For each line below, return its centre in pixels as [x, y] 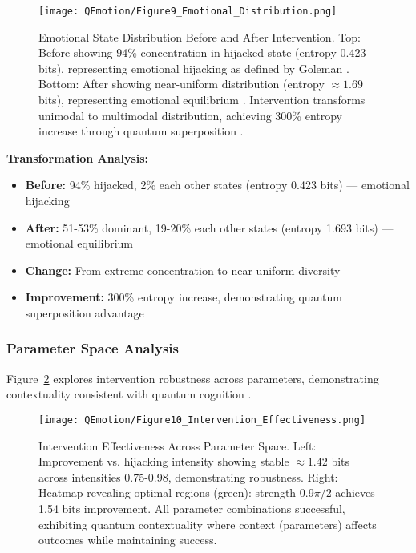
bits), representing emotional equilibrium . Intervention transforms [202, 100]
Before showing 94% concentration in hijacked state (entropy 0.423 [202, 52]
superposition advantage [85, 312]
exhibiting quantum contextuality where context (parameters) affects [208, 524]
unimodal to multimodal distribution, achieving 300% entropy [190, 115]
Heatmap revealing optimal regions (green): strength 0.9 [176, 492]
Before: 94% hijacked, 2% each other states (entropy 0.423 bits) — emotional [217, 185]
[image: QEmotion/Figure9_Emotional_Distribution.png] [188, 11]
